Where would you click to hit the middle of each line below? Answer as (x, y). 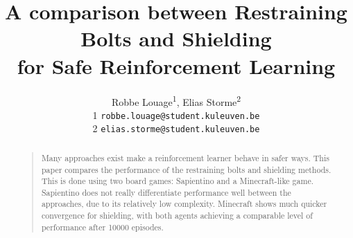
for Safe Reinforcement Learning (176, 65)
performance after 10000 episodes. (102, 227)
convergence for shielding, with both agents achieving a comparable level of (177, 216)
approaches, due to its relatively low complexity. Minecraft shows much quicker (184, 204)
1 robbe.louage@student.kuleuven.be (176, 115)
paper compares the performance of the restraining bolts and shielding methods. (186, 169)
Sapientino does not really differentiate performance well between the (166, 192)
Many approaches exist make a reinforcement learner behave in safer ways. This (185, 157)
